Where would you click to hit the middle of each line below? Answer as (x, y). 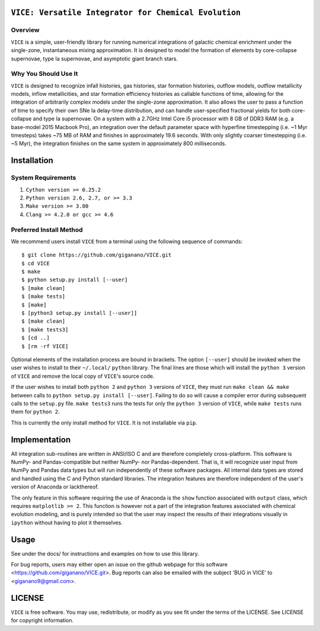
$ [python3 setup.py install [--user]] (79, 313)
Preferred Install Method (47, 230)
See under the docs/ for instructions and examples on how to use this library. (105, 553)
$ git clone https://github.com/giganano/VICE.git (97, 255)
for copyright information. (42, 620)
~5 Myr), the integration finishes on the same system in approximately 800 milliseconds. (119, 144)
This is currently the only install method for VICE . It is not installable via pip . (104, 423)
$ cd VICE (36, 263)
